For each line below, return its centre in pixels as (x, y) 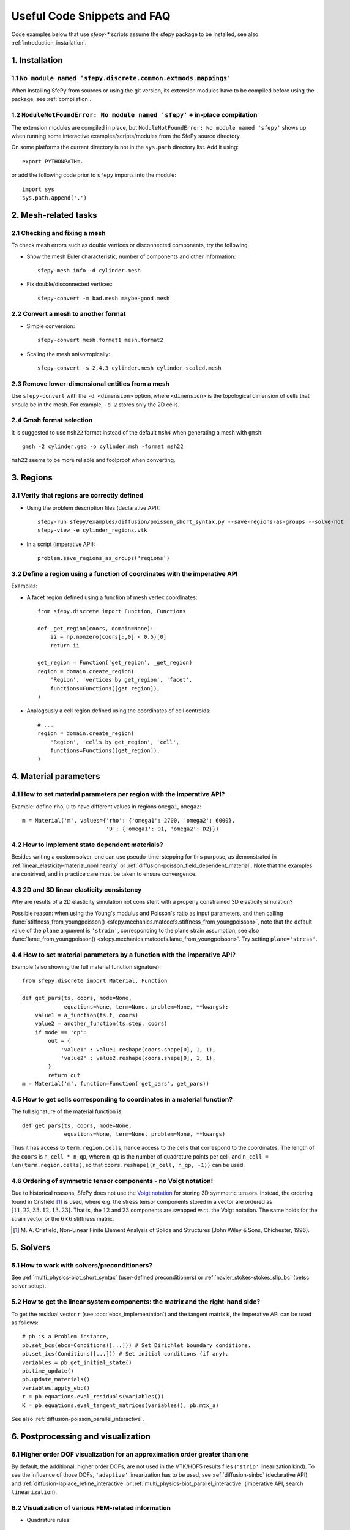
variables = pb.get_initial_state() (77, 1362)
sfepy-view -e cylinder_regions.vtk (92, 530)
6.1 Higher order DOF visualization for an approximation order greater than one (130, 1454)
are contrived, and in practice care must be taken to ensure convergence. (104, 874)
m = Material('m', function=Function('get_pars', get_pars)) (116, 1084)
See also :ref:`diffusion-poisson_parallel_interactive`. (78, 1419)
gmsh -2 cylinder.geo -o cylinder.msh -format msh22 (103, 446)
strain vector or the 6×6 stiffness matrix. (63, 1218)
